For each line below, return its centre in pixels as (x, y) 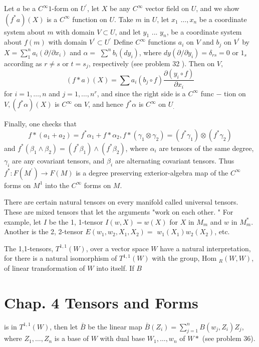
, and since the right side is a (141, 93)
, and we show (218, 8)
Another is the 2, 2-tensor (44, 231)
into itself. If (115, 268)
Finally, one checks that (40, 124)
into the (57, 185)
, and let (128, 31)
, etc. (222, 231)
